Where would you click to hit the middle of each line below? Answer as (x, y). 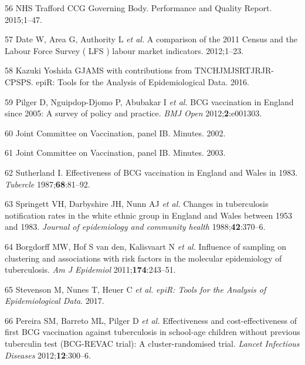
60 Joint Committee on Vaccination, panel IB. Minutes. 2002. (115, 133)
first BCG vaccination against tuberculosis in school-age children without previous (152, 332)
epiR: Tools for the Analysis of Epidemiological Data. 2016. (143, 81)
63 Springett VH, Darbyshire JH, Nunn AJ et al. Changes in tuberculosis (137, 204)
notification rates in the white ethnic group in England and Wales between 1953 (149, 215)
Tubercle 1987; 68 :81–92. (48, 184)
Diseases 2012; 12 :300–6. (48, 355)
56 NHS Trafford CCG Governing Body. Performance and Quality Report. (138, 8)
